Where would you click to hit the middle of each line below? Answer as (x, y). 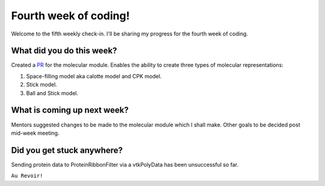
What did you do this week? (64, 51)
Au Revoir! (27, 176)
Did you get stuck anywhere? (67, 150)
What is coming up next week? (70, 110)
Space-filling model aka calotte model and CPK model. (94, 76)
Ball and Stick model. (52, 93)
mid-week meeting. (35, 133)
